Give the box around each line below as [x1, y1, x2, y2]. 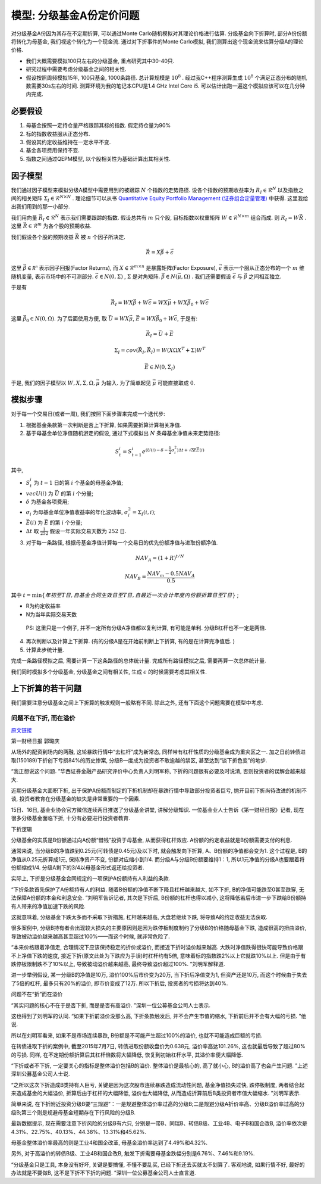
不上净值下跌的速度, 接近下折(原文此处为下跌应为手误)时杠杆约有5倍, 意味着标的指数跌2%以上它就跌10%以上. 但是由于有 [11, 952, 306, 959]
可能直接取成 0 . [158, 379, 196, 387]
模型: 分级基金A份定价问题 [11, 9, 140, 22]
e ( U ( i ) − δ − [141, 447, 168, 455]
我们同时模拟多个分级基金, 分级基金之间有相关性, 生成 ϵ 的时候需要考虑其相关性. [11, 668, 207, 675]
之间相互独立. [248, 273, 282, 280]
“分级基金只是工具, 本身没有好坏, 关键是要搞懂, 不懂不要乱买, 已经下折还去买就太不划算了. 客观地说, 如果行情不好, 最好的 [11, 1161, 305, 1168]
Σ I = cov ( [114, 347, 139, 356]
